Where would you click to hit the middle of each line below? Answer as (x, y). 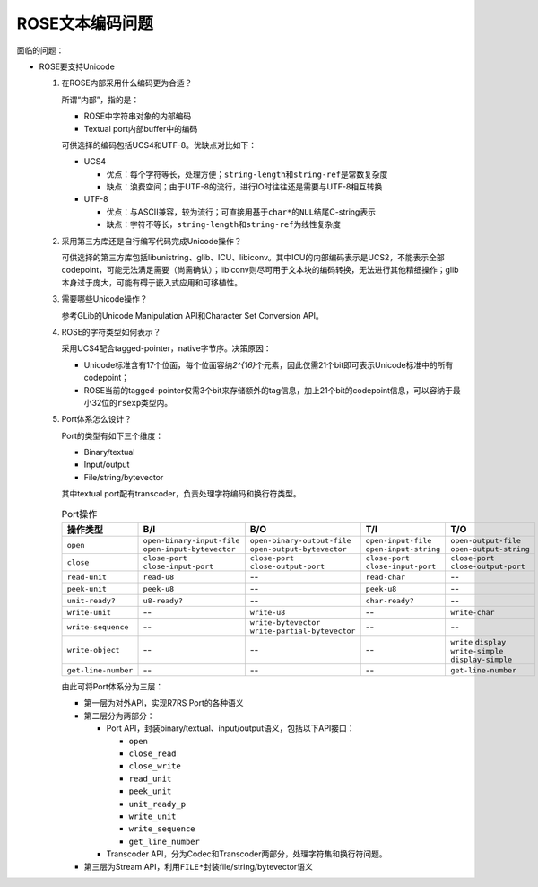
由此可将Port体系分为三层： (113, 687)
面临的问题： (40, 50)
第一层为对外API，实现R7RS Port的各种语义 (164, 703)
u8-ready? (163, 600)
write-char (473, 612)
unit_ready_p (157, 804)
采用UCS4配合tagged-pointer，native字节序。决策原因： (166, 348)
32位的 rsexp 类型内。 (132, 402)
